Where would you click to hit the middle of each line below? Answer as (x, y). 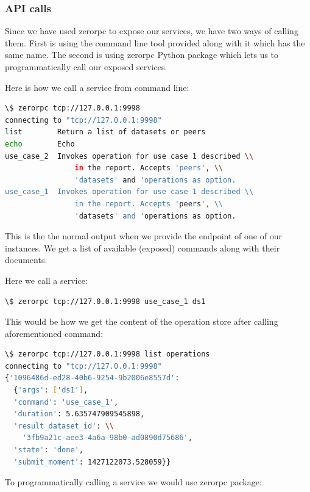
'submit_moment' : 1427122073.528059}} (92, 462)
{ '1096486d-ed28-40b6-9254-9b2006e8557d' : (92, 378)
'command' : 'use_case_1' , (66, 402)
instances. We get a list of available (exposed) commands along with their (143, 248)
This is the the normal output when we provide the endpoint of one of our (143, 236)
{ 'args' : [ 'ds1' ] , (51, 390)
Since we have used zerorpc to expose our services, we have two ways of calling (152, 31)
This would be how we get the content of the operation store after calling (142, 321)
